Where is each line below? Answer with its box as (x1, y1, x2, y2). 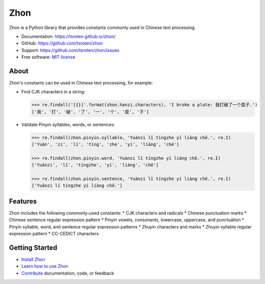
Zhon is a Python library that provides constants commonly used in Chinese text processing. (9, 25, 196, 30)
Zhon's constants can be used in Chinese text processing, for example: (9, 80, 153, 86)
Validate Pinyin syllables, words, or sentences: (21, 121, 115, 127)
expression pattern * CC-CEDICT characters (9, 231, 99, 237)
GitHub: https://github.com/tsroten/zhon (21, 40, 103, 46)
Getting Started (9, 243, 57, 252)
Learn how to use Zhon (21, 263, 68, 269)
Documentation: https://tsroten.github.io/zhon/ (21, 33, 116, 39)
